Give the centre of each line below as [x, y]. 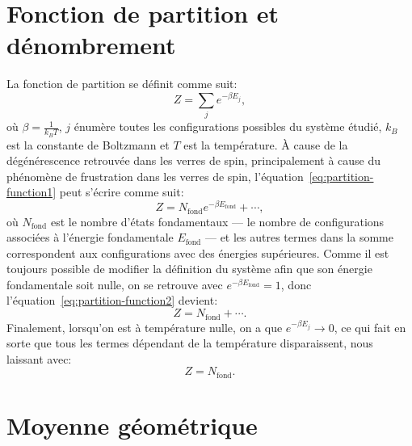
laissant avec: [39, 358]
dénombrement [91, 45]
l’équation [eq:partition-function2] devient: [112, 300]
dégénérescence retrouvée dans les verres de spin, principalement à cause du [194, 160]
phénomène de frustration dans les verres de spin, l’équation [155, 176]
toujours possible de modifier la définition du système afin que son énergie [189, 269]
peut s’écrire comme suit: [122, 192]
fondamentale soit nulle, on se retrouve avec [115, 284]
